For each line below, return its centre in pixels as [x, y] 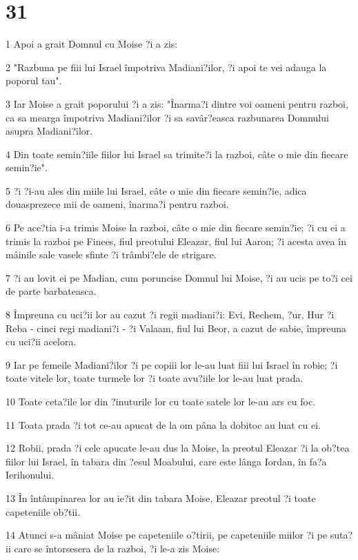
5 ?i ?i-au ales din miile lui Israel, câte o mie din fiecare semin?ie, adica [156, 190]
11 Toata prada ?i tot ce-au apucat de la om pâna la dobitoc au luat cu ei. [163, 424]
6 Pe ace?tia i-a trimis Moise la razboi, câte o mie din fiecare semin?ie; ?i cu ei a [176, 228]
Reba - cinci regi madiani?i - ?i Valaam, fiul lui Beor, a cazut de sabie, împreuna [176, 328]
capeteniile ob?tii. [43, 511]
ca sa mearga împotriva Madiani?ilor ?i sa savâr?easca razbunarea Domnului [167, 117]
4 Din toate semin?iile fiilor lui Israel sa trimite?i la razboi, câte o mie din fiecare [177, 154]
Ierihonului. [30, 475]
